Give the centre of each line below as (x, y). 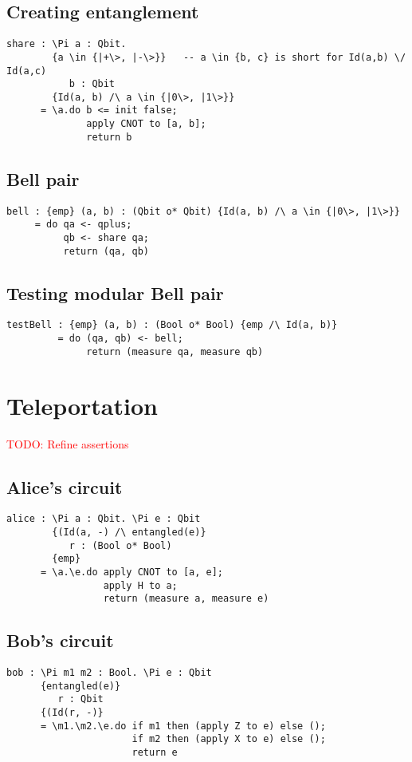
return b (109, 137)
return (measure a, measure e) (186, 599)
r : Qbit (80, 699)
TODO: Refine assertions (68, 443)
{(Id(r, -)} (72, 713)
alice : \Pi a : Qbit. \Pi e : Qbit (104, 519)
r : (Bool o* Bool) (120, 545)
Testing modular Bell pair (115, 292)
